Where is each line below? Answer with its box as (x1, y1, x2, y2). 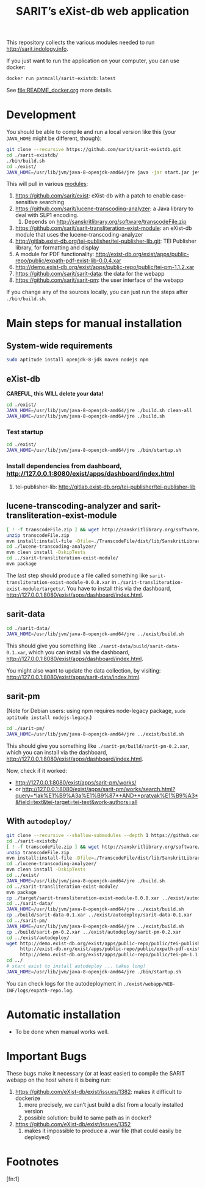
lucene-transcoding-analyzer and (6, 501, 138, 511)
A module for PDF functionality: (15, 251, 95, 258)
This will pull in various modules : (6, 180, 88, 188)
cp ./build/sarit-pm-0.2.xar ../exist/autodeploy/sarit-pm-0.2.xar (6, 929, 182, 935)
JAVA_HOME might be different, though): (6, 135, 102, 142)
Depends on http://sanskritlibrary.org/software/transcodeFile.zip (24, 218, 187, 226)
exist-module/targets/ (6, 586, 64, 592)
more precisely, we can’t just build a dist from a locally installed (24, 1101, 184, 1108)
